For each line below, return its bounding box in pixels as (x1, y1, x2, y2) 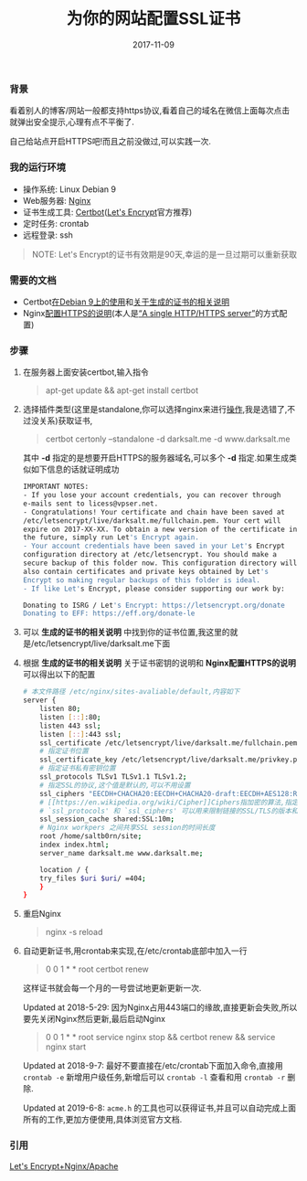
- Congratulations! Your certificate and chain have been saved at (22, 507, 285, 516)
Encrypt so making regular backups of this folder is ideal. (22, 575, 261, 585)
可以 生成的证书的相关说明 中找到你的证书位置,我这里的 (22, 627, 230, 638)
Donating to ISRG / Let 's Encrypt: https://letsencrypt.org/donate (22, 601, 285, 610)
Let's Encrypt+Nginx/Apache (9, 1160, 119, 1171)
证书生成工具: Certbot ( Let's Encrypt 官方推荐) (22, 207, 193, 218)
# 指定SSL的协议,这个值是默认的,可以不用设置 (39, 781, 191, 790)
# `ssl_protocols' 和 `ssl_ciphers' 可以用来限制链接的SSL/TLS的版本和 (39, 806, 299, 815)
